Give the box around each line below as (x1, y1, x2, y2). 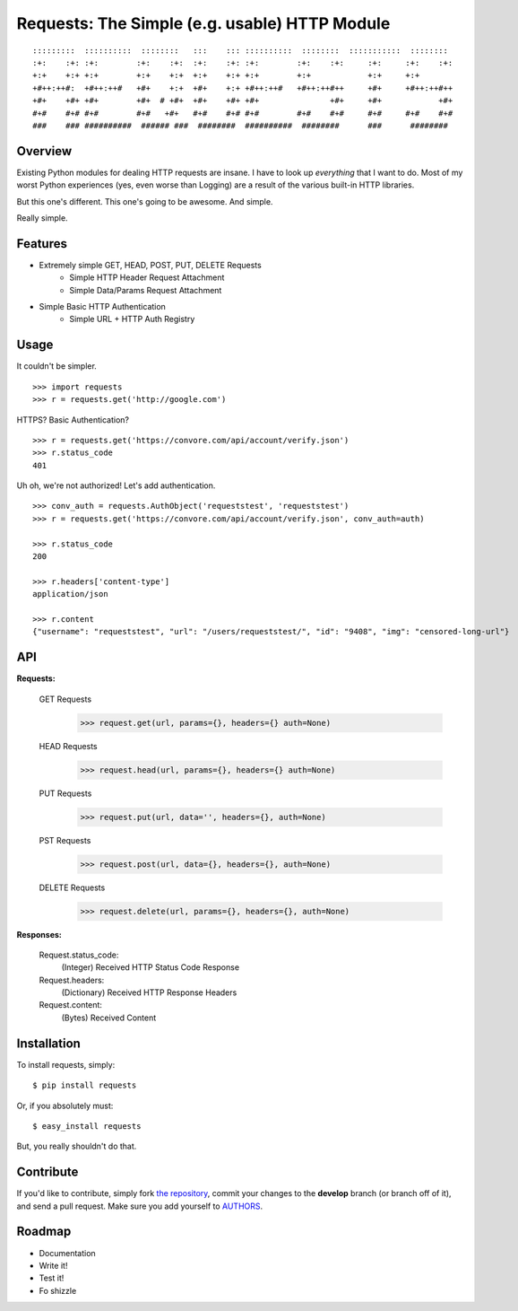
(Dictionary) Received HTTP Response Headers (61, 987, 237, 998)
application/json (32, 589, 108, 599)
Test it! (39, 1272, 65, 1283)
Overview (16, 144, 73, 159)
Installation (16, 1036, 81, 1051)
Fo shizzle (39, 1285, 77, 1296)
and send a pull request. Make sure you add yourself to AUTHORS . (16, 1201, 263, 1211)
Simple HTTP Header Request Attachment (69, 272, 225, 283)
